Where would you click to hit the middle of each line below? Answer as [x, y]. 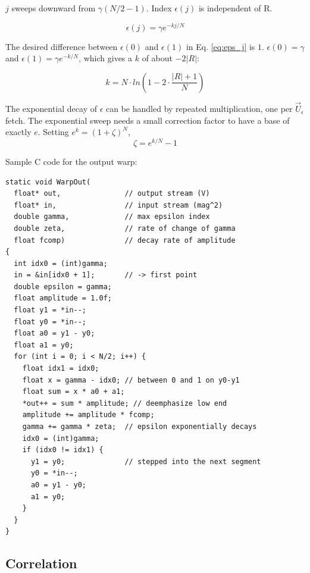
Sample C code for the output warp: [71, 161]
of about [157, 58]
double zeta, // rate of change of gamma [125, 228]
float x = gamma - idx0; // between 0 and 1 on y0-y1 [131, 380]
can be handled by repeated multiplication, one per [199, 109]
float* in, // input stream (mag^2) [118, 205]
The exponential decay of [51, 109]
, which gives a [106, 58]
